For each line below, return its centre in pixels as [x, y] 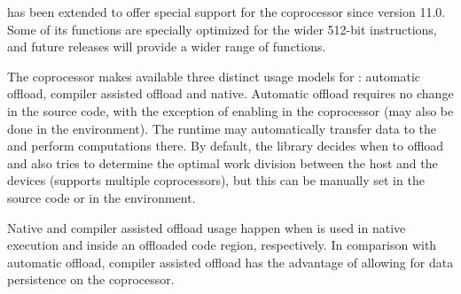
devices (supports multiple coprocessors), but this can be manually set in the [216, 180]
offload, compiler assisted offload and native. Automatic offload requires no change [230, 93]
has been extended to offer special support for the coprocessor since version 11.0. [227, 12]
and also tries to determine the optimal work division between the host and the [223, 162]
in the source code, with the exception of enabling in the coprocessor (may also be [230, 110]
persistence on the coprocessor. [91, 279]
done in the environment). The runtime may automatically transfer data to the [222, 128]
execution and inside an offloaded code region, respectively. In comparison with [222, 245]
